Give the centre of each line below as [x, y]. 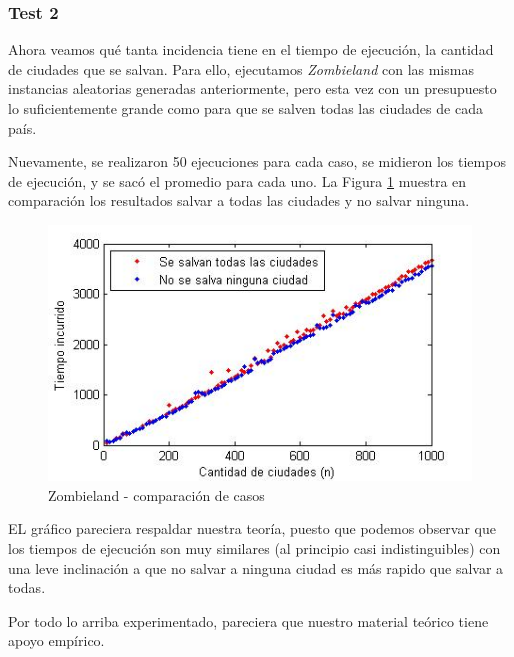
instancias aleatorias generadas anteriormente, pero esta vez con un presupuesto [252, 88]
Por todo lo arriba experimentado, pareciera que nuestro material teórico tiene [248, 620]
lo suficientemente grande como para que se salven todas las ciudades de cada [245, 108]
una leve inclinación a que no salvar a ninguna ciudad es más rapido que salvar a [256, 567]
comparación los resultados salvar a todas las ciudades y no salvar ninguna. [239, 200]
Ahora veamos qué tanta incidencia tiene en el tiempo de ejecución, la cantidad [251, 49]
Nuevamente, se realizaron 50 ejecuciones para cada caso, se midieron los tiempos [257, 161]
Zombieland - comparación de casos [156, 494]
